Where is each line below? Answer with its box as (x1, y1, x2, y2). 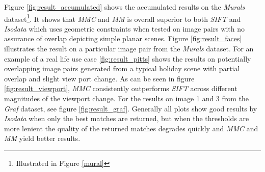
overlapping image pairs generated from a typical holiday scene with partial (4, 63, 240, 74)
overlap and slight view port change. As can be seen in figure (4, 73, 195, 83)
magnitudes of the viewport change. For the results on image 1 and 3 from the (4, 93, 249, 103)
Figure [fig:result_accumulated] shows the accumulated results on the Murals (4, 2, 245, 12)
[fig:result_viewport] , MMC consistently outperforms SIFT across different (4, 83, 237, 94)
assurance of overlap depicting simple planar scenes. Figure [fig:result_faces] (4, 33, 242, 44)
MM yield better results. (4, 133, 81, 144)
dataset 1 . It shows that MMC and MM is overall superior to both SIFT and (4, 12, 241, 24)
